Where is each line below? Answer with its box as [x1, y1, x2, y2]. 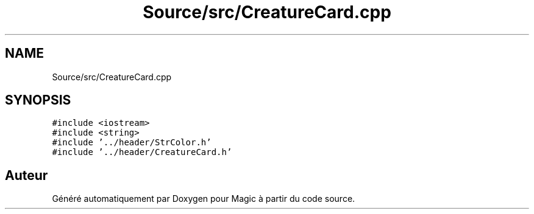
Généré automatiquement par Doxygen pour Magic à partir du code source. [52, 193, 355, 204]
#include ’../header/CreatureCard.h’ [52, 147, 232, 157]
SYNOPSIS [5, 92, 71, 108]
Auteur [5, 167, 48, 183]
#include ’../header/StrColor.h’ [52, 137, 212, 148]
